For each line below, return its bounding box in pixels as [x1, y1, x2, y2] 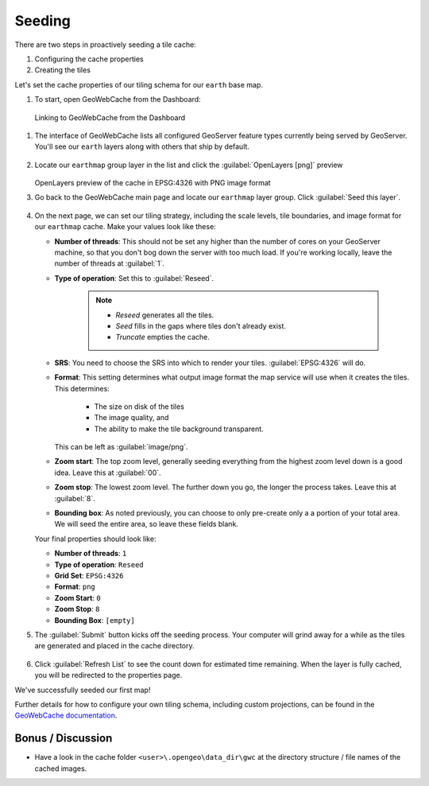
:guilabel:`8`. [54, 493, 95, 503]
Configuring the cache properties [34, 54, 145, 64]
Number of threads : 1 [54, 549, 127, 558]
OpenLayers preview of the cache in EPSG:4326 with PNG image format [34, 178, 271, 188]
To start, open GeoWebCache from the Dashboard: [34, 95, 202, 104]
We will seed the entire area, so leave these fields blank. [54, 519, 238, 529]
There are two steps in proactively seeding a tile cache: [14, 40, 196, 49]
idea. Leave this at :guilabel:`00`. [54, 468, 162, 477]
